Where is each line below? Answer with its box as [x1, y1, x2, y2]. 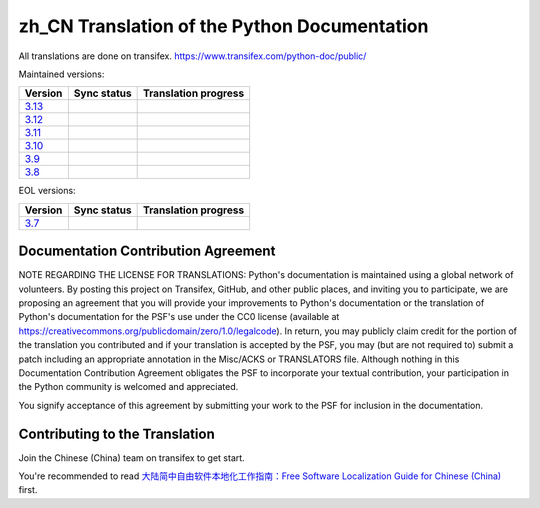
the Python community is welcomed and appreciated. [18, 381, 239, 393]
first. [18, 484, 38, 496]
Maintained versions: [18, 68, 105, 80]
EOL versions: [18, 185, 76, 197]
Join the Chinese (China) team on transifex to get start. [18, 451, 245, 464]
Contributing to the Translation [18, 425, 215, 442]
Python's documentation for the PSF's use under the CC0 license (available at [18, 311, 340, 323]
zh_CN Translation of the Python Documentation [18, 15, 429, 37]
